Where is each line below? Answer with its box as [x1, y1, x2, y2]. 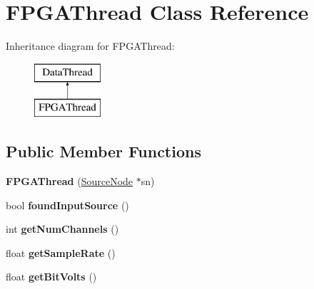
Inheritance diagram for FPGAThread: [6, 38, 175, 53]
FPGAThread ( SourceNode [6, 174, 133, 189]
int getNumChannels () [6, 221, 119, 236]
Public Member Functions [6, 140, 201, 162]
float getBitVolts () [6, 269, 97, 284]
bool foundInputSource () [6, 197, 129, 212]
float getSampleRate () [6, 245, 116, 260]
